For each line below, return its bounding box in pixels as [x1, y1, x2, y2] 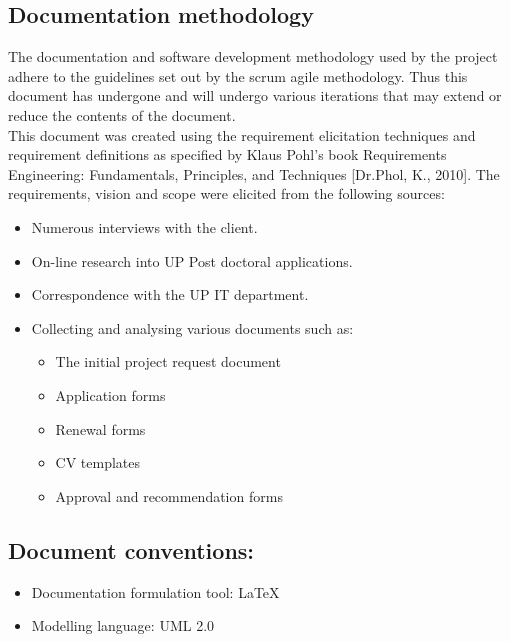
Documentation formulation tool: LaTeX [31, 581, 280, 602]
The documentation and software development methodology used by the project [8, 46, 498, 67]
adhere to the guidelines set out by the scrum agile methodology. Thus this [8, 65, 468, 86]
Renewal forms [55, 418, 146, 439]
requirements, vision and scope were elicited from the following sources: [8, 183, 445, 204]
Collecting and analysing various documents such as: [31, 317, 354, 338]
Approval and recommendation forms [55, 485, 283, 506]
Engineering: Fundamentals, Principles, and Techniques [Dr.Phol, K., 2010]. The [8, 163, 500, 184]
